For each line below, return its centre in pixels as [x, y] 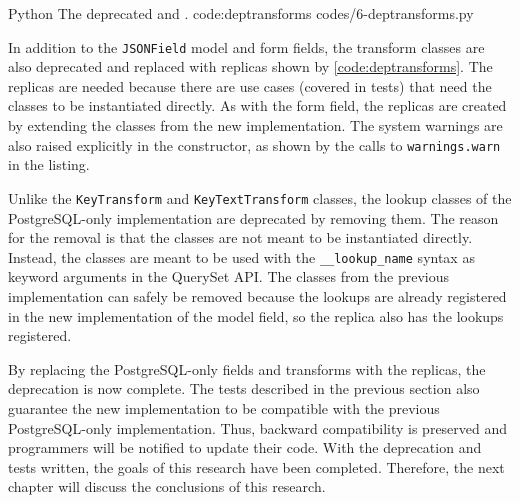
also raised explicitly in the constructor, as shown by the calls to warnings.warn [254, 144]
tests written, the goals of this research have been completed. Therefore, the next [256, 466]
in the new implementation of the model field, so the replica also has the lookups [256, 315]
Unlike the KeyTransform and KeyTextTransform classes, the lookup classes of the [260, 197]
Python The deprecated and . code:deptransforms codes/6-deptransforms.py [241, 13]
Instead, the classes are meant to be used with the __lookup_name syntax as [241, 256]
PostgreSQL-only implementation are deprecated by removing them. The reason [253, 217]
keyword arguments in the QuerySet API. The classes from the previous [228, 276]
